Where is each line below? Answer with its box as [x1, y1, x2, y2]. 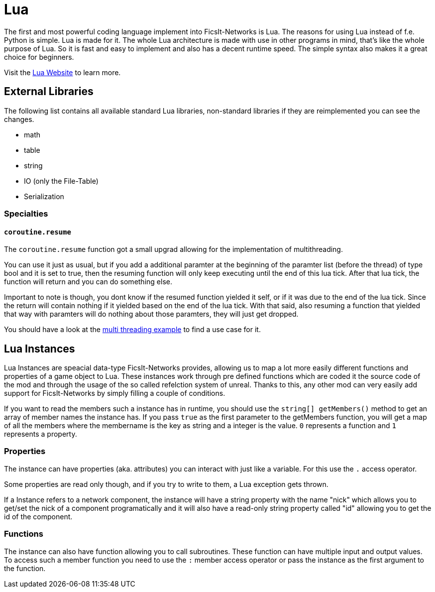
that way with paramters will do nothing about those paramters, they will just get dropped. [4, 310, 299, 319]
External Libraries [4, 85, 94, 98]
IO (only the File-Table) [24, 176, 99, 185]
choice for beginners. [4, 52, 74, 61]
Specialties [4, 208, 48, 219]
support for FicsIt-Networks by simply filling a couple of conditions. [4, 389, 225, 398]
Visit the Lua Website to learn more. [4, 68, 121, 77]
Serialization [24, 192, 64, 201]
